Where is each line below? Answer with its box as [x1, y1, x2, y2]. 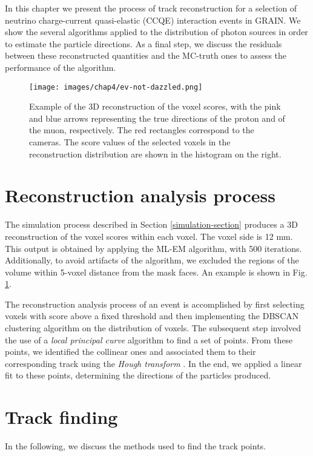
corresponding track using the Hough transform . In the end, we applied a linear [5, 357, 302, 369]
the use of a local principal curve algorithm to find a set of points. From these [5, 333, 293, 346]
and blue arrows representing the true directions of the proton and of [29, 111, 285, 124]
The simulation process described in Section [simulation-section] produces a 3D [5, 218, 298, 231]
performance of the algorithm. [5, 61, 116, 73]
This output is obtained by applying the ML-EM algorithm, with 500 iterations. [5, 242, 302, 254]
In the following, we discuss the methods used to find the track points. [5, 440, 266, 452]
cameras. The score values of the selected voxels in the [29, 136, 231, 148]
